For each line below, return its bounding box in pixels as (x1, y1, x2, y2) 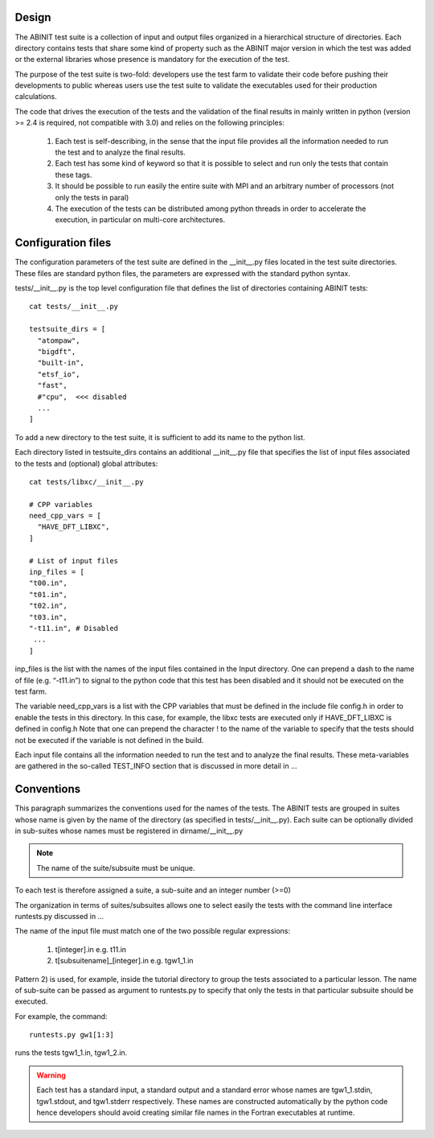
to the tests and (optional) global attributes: (14, 459, 158, 468)
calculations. (14, 92, 57, 101)
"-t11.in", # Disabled (29, 624, 119, 633)
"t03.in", (29, 612, 68, 621)
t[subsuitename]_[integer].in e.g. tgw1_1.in (55, 956, 194, 966)
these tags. (55, 170, 92, 179)
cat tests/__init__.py (29, 302, 119, 311)
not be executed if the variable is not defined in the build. (14, 735, 204, 744)
